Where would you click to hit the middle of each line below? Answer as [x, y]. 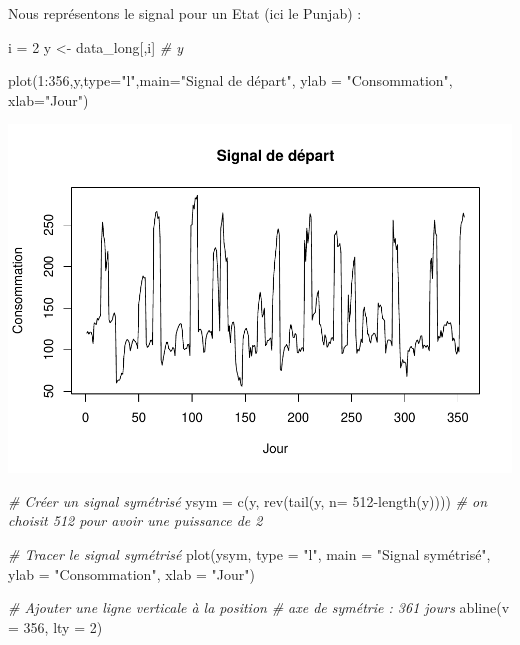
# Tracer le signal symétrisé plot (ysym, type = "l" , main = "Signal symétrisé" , [249, 554]
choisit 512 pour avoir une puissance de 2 [135, 520]
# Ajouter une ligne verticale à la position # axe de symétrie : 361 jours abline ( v [259, 607]
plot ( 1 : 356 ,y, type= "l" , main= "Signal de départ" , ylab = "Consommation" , [230, 80]
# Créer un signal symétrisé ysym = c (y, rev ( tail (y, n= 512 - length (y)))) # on [248, 500]
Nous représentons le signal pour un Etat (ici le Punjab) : [185, 13]
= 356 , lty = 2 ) [55, 626]
